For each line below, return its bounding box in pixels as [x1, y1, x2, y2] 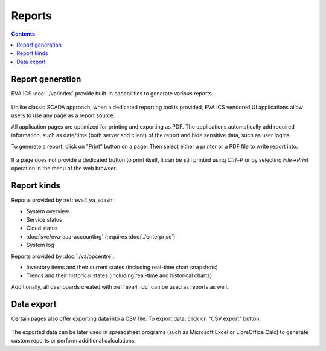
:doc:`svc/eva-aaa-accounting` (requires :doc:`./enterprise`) [26, 233, 176, 240]
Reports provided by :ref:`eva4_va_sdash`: [11, 196, 116, 204]
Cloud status [26, 224, 58, 232]
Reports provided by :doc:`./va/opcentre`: [11, 253, 115, 260]
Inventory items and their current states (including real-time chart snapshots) [26, 263, 219, 271]
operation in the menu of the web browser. [11, 165, 117, 172]
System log [26, 242, 54, 249]
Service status [26, 216, 63, 224]
